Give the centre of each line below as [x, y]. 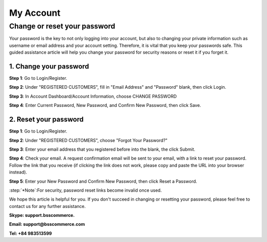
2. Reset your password [46, 120]
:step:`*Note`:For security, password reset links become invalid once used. [86, 190]
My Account [35, 13]
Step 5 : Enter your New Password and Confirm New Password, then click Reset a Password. [103, 181]
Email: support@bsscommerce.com [47, 224]
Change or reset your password [62, 26]
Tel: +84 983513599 [30, 233]
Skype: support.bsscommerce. [42, 215]
